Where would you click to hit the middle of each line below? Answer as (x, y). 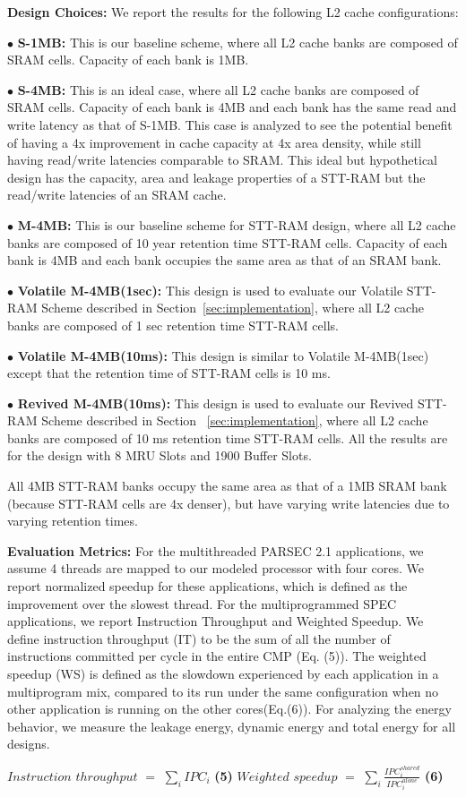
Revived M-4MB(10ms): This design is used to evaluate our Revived (216, 403)
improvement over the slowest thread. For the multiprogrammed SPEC (202, 603)
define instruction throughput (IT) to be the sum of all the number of (199, 638)
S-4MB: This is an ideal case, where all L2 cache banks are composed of (218, 89)
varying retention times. (73, 521)
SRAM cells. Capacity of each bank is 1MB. (128, 60)
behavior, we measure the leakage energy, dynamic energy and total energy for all (232, 726)
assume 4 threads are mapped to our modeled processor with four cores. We (216, 568)
